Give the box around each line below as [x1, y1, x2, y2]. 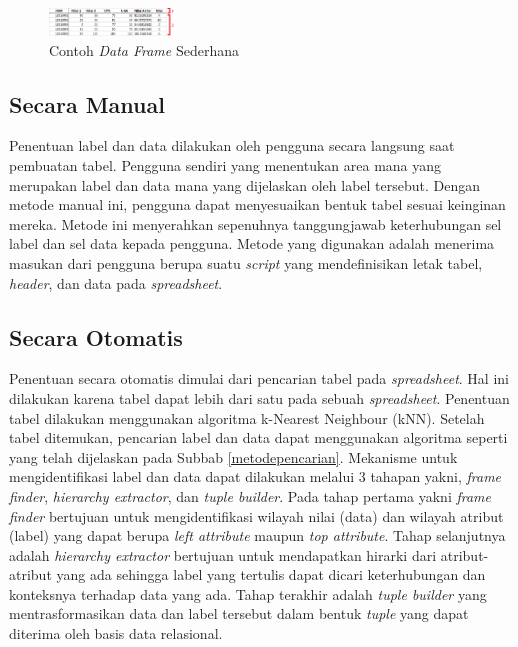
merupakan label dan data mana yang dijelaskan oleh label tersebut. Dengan [9, 174, 481, 195]
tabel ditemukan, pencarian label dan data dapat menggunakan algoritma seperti [9, 427, 508, 448]
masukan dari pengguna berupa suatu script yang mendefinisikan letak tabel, [9, 252, 483, 273]
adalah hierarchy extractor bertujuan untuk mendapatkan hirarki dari [9, 544, 437, 565]
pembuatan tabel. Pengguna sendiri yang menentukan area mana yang [9, 154, 442, 175]
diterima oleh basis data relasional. [9, 623, 223, 644]
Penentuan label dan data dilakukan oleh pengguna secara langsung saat [9, 135, 455, 156]
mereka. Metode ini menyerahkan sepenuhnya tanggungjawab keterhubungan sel [9, 213, 502, 234]
